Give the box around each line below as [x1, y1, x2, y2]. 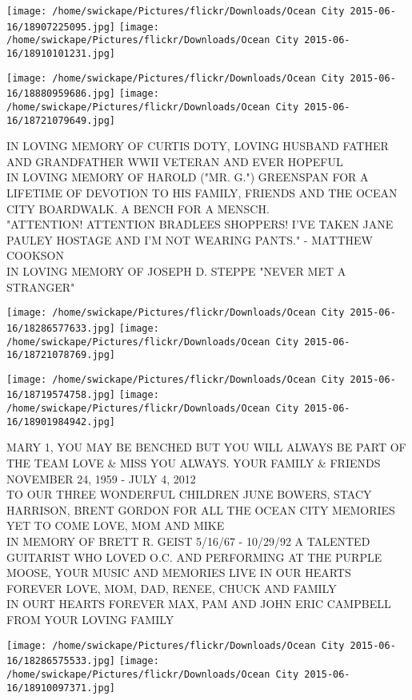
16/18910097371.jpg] [6, 682, 116, 694]
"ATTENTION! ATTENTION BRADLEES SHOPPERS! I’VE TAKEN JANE [6, 216, 394, 233]
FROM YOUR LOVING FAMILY [6, 611, 174, 627]
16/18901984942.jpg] [6, 416, 116, 428]
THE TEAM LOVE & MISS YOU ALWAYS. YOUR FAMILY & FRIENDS [6, 455, 381, 471]
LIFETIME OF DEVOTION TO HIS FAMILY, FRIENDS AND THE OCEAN [6, 185, 398, 201]
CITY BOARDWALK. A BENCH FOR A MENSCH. [6, 200, 270, 217]
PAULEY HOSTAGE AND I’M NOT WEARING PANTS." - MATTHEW [6, 231, 373, 248]
